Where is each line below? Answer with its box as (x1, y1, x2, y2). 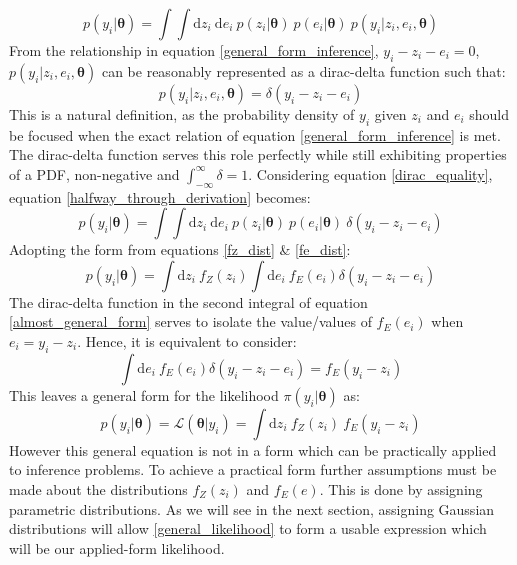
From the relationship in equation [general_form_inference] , (9, 40, 379, 60)
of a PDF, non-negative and (9, 163, 180, 184)
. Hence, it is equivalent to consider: (77, 330, 297, 351)
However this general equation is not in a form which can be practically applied (9, 439, 497, 460)
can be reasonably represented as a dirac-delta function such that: (101, 60, 506, 81)
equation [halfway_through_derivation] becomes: (9, 186, 311, 207)
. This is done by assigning (319, 478, 483, 499)
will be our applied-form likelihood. (9, 537, 225, 558)
